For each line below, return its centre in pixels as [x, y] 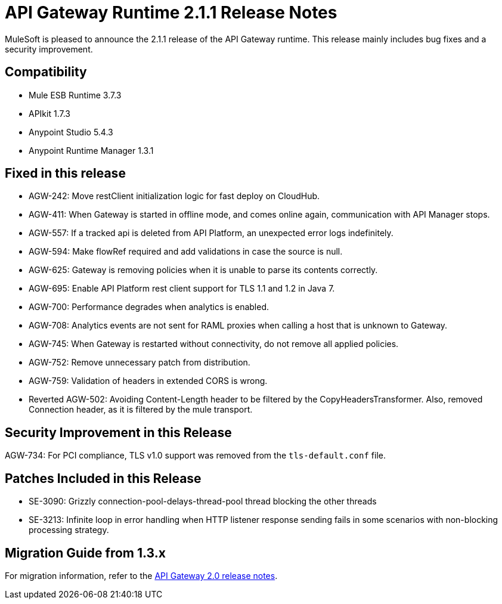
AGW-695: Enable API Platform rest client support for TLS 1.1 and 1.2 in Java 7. [182, 289]
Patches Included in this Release [103, 478]
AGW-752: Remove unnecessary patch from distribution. [140, 363]
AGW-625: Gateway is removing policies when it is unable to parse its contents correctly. [203, 270]
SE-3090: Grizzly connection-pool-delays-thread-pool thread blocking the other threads [203, 501]
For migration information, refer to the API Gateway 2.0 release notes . [141, 575]
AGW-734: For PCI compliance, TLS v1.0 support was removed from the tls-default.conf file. [195, 456]
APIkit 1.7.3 [49, 113]
